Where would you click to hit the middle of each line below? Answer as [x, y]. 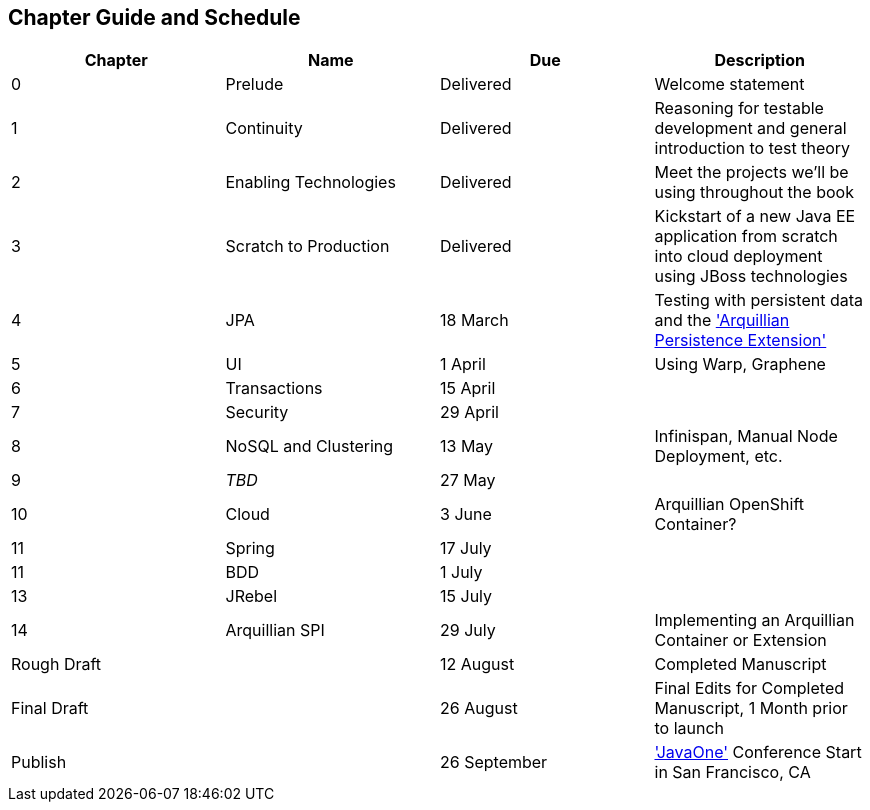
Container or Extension [740, 640]
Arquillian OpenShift [729, 504]
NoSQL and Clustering [309, 446]
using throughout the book [754, 192]
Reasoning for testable [739, 108]
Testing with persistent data [758, 300]
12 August [477, 664]
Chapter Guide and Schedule [154, 17]
